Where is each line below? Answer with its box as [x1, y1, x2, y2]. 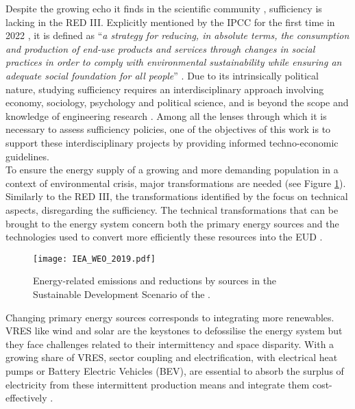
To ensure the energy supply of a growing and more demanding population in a [5, 162, 339, 177]
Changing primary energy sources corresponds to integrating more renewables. [5, 310, 334, 324]
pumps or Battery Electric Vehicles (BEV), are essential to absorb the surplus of [5, 363, 344, 377]
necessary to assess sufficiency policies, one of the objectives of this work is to [5, 122, 331, 136]
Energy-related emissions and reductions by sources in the [33, 273, 277, 288]
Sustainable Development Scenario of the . [33, 286, 210, 301]
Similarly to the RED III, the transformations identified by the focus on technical [5, 189, 348, 203]
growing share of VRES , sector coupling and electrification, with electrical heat [5, 350, 338, 364]
